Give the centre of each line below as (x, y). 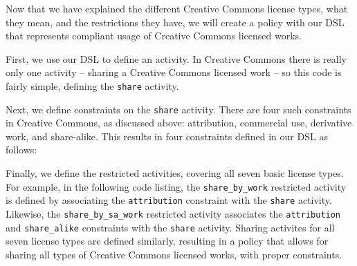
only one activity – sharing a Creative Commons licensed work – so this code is (174, 72)
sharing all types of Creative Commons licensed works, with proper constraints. (174, 254)
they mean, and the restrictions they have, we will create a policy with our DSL (175, 22)
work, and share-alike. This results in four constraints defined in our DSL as (167, 136)
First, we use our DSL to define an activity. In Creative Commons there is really (176, 58)
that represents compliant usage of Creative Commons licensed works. (154, 36)
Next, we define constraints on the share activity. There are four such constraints (178, 109)
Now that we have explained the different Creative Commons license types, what (177, 8)
